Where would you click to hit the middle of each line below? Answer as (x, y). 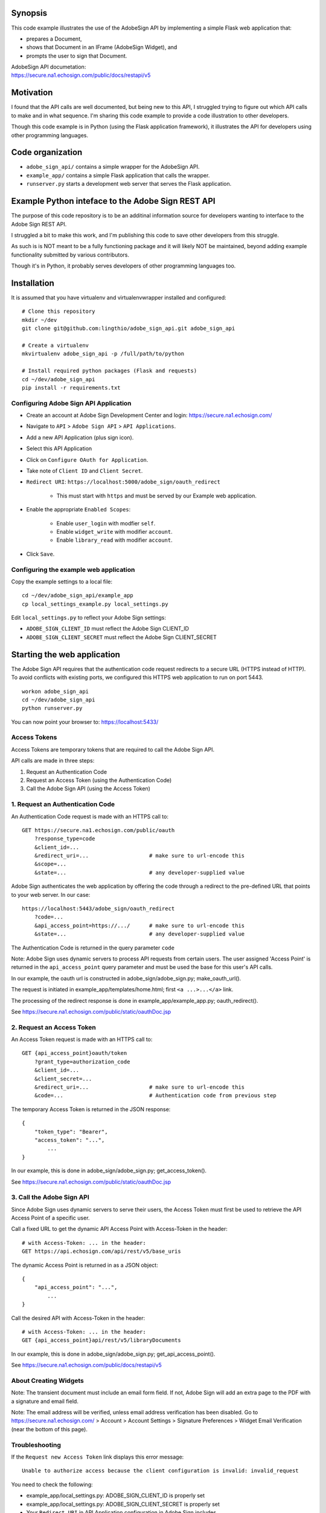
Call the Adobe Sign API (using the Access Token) (88, 789)
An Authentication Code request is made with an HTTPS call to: (90, 816)
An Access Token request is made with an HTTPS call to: (82, 1039)
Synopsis (29, 13)
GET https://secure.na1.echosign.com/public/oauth (98, 830)
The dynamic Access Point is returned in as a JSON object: (85, 1265)
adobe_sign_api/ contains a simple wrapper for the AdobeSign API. (113, 167)
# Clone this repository (59, 311)
